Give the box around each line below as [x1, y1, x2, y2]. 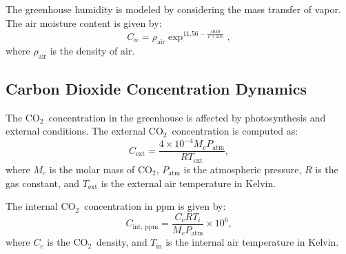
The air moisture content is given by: [6, 15, 162, 30]
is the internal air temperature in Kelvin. [165, 235, 339, 249]
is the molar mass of [49, 162, 135, 176]
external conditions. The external [6, 124, 146, 138]
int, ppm [132, 223, 159, 231]
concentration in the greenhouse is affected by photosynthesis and [48, 110, 326, 124]
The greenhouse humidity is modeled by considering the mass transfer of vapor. [6, 2, 341, 16]
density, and [96, 235, 147, 249]
